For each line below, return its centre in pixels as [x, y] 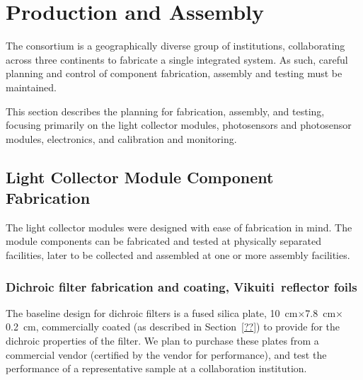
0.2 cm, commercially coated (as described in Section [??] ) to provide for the [173, 327]
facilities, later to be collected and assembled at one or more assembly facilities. [178, 255]
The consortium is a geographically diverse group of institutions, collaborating [175, 46]
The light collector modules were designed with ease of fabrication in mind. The [179, 227]
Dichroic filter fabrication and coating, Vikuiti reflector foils [181, 286]
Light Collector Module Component [140, 177]
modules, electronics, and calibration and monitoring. [121, 138]
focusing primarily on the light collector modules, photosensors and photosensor [179, 125]
